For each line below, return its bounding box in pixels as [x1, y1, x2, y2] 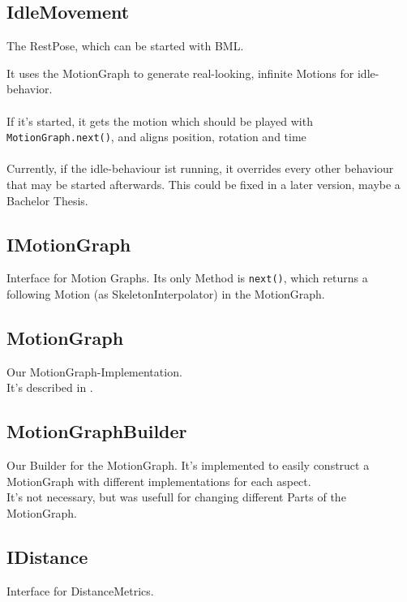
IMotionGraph [6, 231, 131, 256]
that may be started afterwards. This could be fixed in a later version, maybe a [6, 176, 401, 193]
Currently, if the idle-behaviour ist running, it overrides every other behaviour [6, 160, 394, 177]
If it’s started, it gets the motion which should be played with [6, 112, 313, 129]
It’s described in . [6, 379, 93, 396]
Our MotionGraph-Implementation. [6, 363, 182, 380]
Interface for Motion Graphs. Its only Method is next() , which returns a [6, 269, 368, 286]
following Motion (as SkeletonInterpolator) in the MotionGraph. [6, 286, 325, 303]
